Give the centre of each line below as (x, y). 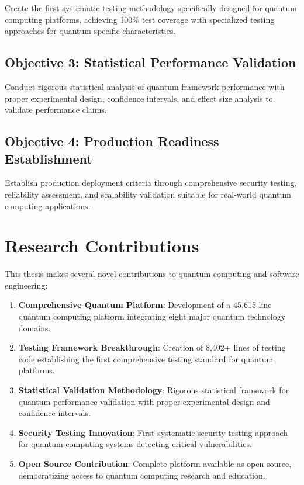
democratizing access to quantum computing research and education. (142, 475)
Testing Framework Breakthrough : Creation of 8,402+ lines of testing (152, 347)
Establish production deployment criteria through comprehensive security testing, (151, 183)
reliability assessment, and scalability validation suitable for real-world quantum (148, 194)
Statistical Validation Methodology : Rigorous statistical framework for (154, 390)
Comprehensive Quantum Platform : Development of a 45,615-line (145, 305)
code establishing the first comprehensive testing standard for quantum (146, 358)
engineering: (26, 285)
